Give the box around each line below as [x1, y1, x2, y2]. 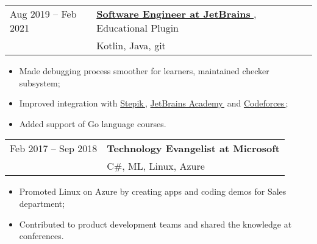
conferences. [19, 229, 64, 242]
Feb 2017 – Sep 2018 [10, 141, 98, 156]
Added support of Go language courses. [19, 117, 166, 130]
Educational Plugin [96, 21, 179, 35]
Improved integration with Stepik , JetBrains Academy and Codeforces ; [19, 97, 288, 110]
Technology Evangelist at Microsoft [107, 141, 280, 156]
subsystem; [19, 76, 60, 89]
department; [19, 197, 65, 209]
